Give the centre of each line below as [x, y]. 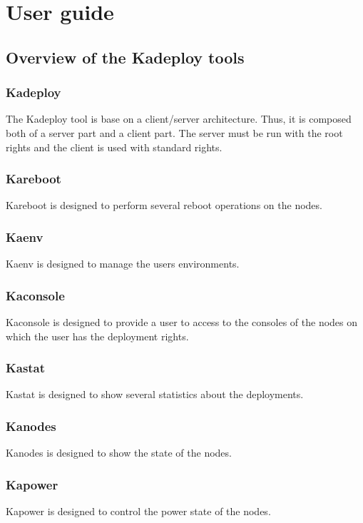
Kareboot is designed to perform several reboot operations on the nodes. [164, 205]
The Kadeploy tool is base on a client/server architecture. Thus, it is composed [179, 119]
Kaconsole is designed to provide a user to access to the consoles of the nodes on [182, 322]
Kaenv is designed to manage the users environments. [123, 264]
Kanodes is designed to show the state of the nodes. [119, 453]
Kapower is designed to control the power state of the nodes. [138, 511]
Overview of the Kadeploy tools [125, 57]
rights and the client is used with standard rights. [114, 147]
